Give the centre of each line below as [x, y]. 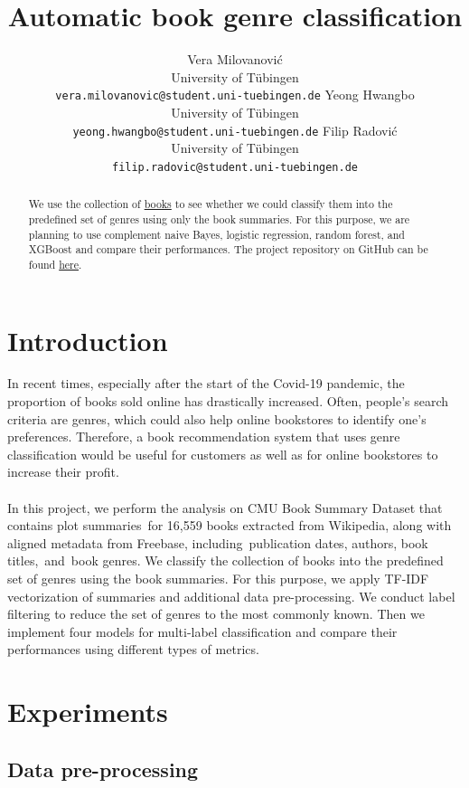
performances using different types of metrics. [133, 649]
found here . [55, 264]
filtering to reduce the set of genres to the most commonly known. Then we [216, 614]
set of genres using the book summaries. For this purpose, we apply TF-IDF [218, 579]
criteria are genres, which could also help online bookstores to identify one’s [217, 418]
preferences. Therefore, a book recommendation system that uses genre [204, 437]
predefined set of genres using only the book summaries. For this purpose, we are [219, 218]
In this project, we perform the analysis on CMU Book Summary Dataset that [225, 507]
